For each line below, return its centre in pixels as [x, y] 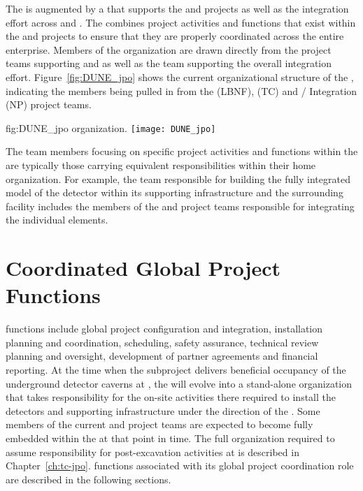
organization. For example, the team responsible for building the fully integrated [178, 178]
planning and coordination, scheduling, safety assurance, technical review [162, 342]
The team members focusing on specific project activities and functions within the [182, 151]
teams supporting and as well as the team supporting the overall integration [169, 63]
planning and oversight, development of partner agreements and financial [162, 356]
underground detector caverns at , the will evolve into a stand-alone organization [179, 383]
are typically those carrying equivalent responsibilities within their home [161, 165]
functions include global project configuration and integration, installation [164, 329]
